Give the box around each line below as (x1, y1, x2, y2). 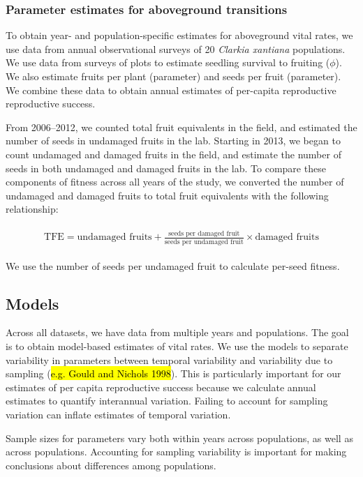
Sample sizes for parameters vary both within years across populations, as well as (6, 430, 353, 445)
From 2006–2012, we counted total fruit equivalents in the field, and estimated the (6, 119, 357, 134)
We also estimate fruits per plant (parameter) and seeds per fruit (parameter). (6, 69, 341, 83)
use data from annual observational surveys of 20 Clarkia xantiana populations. (6, 41, 346, 56)
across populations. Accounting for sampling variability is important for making (6, 444, 347, 459)
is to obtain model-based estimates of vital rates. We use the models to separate (6, 339, 348, 354)
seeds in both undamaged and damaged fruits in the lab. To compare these (6, 160, 326, 175)
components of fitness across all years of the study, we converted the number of (6, 174, 344, 189)
